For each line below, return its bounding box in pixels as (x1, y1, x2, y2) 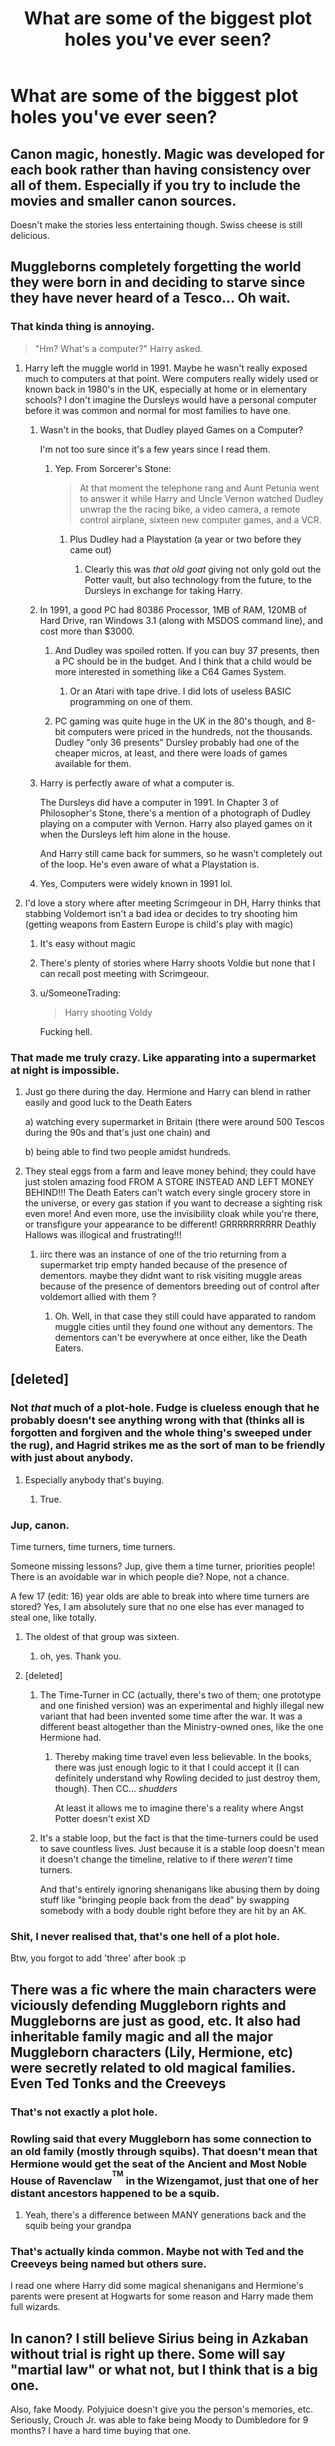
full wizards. (10, 2301, 61, 2313)
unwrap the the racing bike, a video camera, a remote (79, 503, 301, 515)
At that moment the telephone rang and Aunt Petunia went (79, 482, 320, 494)
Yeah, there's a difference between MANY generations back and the (24, 2208, 307, 2221)
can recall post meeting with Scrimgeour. (39, 967, 210, 979)
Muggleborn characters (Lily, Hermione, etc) (10, 2043, 294, 2061)
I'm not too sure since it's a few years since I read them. (39, 443, 271, 455)
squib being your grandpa (24, 2219, 132, 2231)
